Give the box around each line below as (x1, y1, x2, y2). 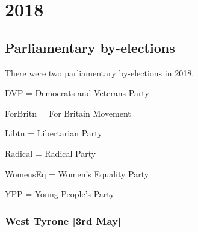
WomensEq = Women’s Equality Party (5, 167, 149, 180)
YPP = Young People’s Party (5, 188, 114, 200)
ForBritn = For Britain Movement (5, 106, 131, 119)
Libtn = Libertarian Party (5, 127, 102, 139)
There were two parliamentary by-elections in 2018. (5, 66, 194, 79)
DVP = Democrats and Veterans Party (5, 87, 149, 99)
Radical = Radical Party (5, 147, 96, 159)
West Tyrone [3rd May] (5, 213, 122, 228)
